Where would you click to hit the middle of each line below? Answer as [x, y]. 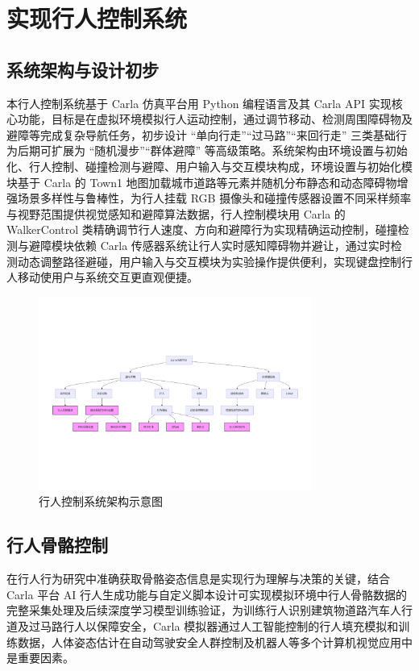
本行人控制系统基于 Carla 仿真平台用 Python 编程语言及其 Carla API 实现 [199, 103]
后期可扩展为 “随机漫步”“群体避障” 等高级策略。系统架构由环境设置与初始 [212, 150]
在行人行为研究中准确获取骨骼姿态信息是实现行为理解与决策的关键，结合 [198, 579]
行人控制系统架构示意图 [101, 501]
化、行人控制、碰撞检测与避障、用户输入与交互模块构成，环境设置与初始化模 [209, 166]
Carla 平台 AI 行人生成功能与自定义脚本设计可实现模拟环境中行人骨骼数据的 [207, 594]
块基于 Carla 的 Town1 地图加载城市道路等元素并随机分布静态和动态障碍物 [202, 182]
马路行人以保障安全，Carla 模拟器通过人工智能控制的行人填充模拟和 [219, 625]
